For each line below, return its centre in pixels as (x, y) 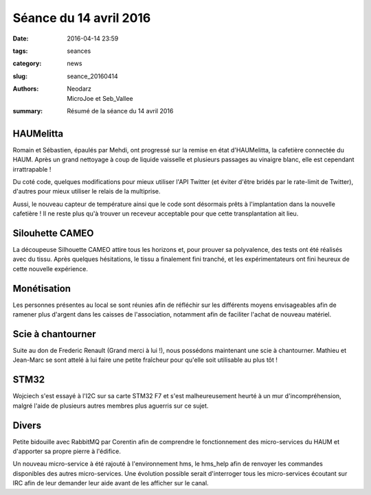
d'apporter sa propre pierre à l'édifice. (67, 451)
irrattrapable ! (32, 169)
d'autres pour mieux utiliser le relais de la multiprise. (87, 192)
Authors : (26, 89)
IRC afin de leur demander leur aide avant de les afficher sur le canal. (111, 483)
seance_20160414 (92, 76)
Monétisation (42, 288)
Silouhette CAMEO (53, 233)
